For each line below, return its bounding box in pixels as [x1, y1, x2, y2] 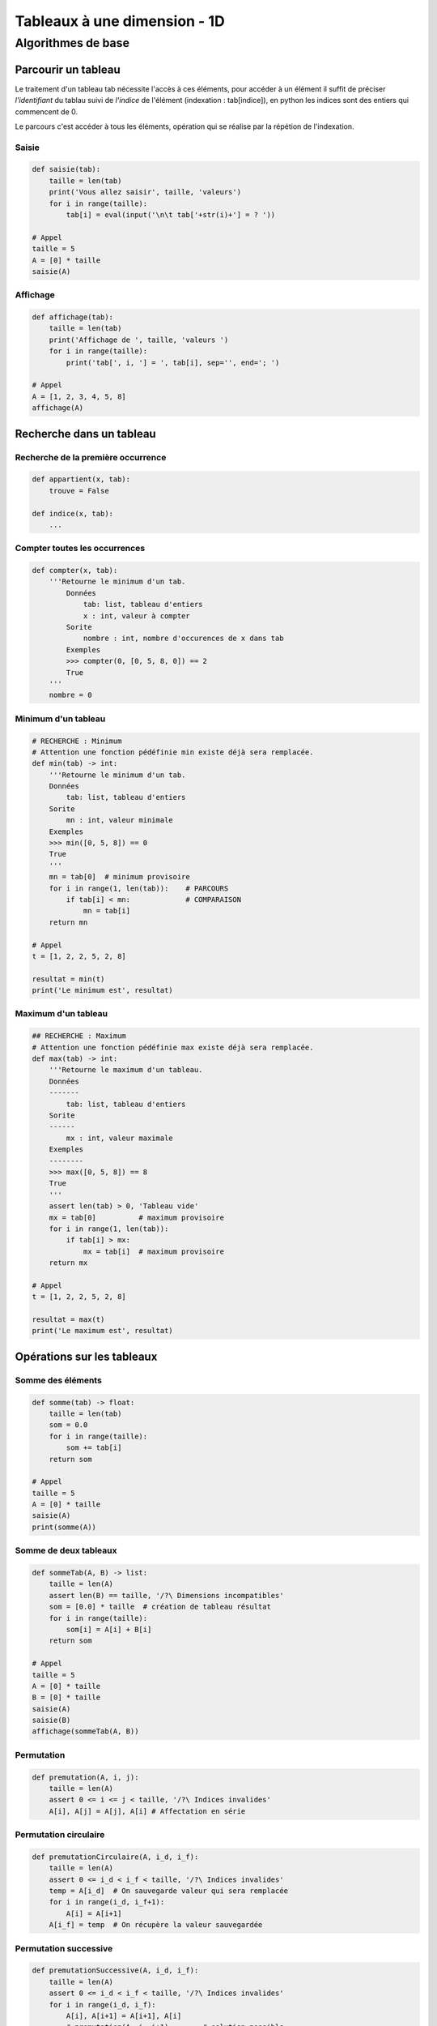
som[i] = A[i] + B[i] [66, 1625, 152, 1634]
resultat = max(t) [32, 1315, 105, 1324]
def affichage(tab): [32, 313, 113, 322]
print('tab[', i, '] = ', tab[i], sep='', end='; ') [66, 357, 280, 367]
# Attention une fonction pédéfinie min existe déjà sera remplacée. [32, 747, 314, 757]
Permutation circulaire [15, 1829, 105, 1840]
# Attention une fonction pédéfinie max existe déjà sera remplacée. [32, 1042, 314, 1052]
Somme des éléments [15, 1374, 103, 1386]
